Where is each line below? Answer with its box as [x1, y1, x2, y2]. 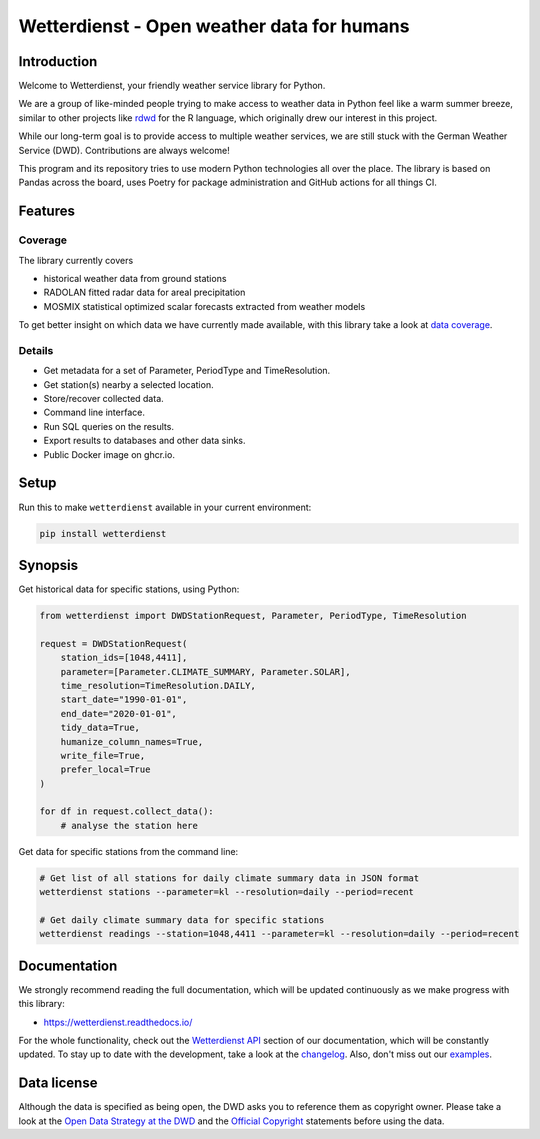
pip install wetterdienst [39, 528, 167, 539]
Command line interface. [43, 406, 145, 419]
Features [18, 203, 75, 220]
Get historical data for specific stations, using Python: [18, 583, 240, 595]
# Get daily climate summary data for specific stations [39, 914, 325, 925]
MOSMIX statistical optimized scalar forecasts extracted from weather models [43, 300, 366, 312]
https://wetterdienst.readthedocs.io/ [43, 1016, 193, 1028]
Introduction [18, 53, 98, 70]
